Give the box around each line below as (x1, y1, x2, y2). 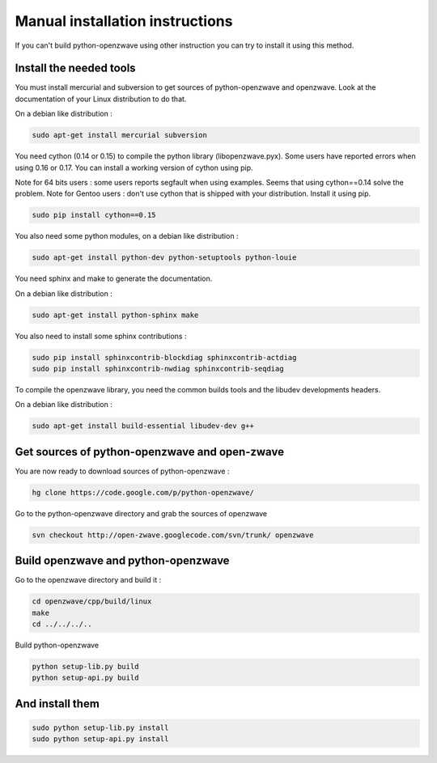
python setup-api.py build (32, 673, 139, 683)
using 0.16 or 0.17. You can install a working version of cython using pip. (15, 163, 254, 172)
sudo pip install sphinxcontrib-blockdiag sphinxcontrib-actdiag (32, 353, 297, 362)
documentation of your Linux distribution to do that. (15, 94, 187, 104)
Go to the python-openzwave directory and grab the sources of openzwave (15, 508, 268, 518)
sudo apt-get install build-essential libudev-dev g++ (32, 422, 254, 430)
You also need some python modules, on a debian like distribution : (15, 231, 239, 241)
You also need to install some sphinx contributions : (15, 331, 187, 341)
